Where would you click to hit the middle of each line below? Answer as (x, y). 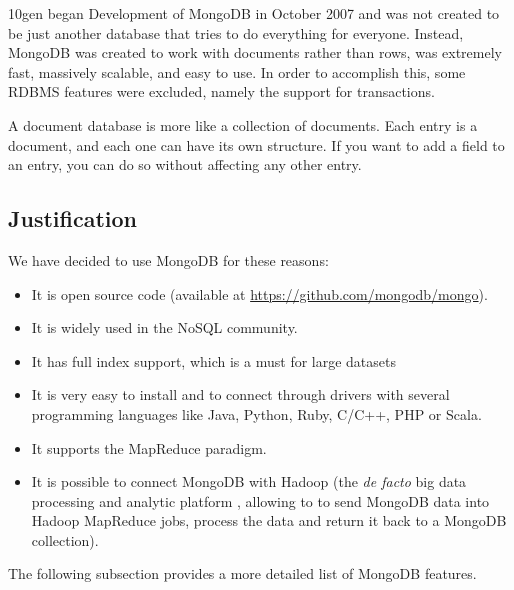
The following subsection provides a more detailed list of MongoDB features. (242, 573)
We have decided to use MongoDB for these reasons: (168, 259)
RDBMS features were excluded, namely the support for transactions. (221, 91)
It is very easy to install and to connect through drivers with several (240, 394)
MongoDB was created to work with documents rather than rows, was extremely (255, 52)
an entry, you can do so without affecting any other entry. (185, 164)
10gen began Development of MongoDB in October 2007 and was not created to (254, 13)
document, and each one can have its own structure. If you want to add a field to (256, 144)
